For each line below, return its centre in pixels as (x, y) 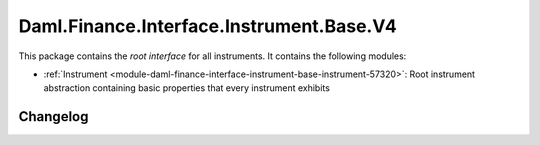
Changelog (53, 116)
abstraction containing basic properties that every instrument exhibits (186, 88)
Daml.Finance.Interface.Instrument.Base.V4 (207, 26)
